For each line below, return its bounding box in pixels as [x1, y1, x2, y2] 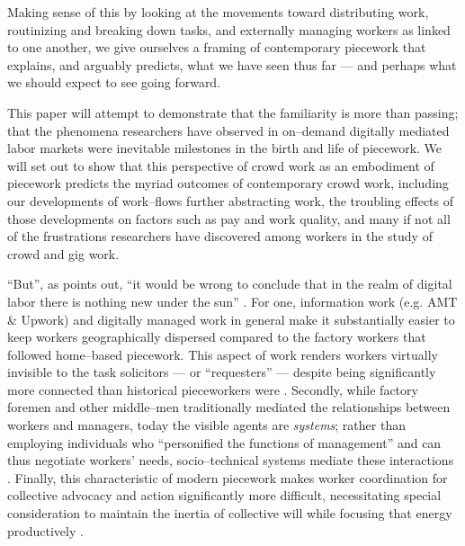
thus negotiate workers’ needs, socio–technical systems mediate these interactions [7, 451, 454, 470]
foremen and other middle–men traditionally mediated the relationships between [7, 398, 451, 416]
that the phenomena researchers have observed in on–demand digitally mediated [7, 121, 450, 139]
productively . [7, 521, 84, 540]
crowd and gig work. [7, 244, 120, 263]
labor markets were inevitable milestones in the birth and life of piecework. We [7, 139, 443, 157]
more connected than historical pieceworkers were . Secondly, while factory [7, 380, 418, 398]
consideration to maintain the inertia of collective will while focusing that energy [7, 504, 452, 523]
